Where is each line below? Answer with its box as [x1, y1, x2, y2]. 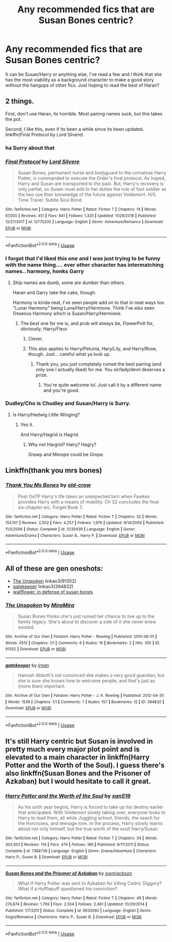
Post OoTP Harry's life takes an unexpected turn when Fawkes [17, 493, 150, 499]
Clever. [28, 335, 44, 342]
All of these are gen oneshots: [5, 564, 103, 573]
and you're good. [43, 387, 80, 393]
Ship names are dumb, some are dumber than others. [12, 279, 125, 286]
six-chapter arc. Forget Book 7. [17, 504, 83, 510]
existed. [17, 624, 35, 630]
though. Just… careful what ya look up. [28, 351, 111, 357]
